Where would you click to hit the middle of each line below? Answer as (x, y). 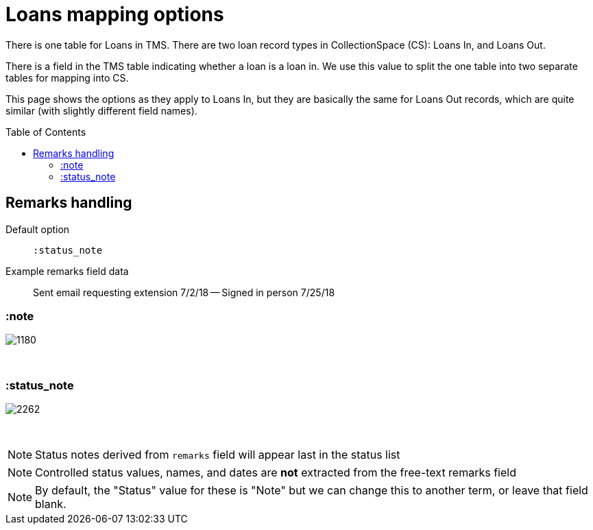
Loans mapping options (115, 14)
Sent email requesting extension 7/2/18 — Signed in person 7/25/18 (184, 292)
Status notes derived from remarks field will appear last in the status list (218, 455)
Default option (38, 229)
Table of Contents (46, 132)
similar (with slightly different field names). (101, 110)
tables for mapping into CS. (67, 77)
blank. (51, 504)
